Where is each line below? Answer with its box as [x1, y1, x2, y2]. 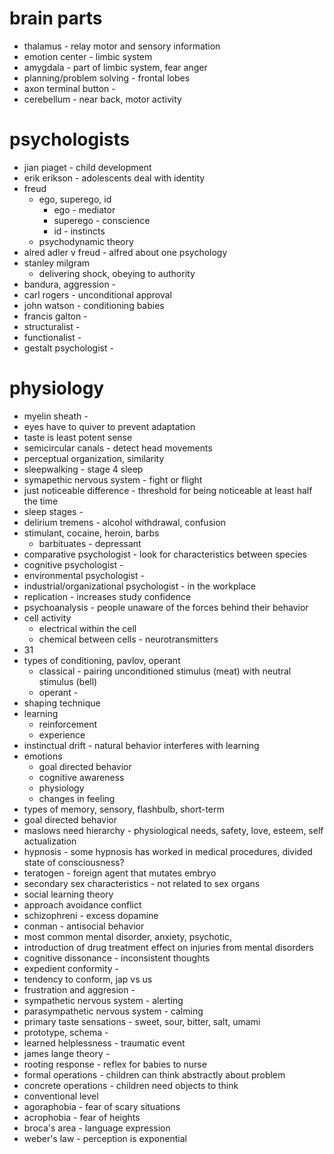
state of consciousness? [23, 856, 125, 868]
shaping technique [23, 697, 101, 709]
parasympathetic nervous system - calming [23, 1005, 204, 1017]
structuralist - [23, 320, 81, 332]
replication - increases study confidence [23, 590, 192, 602]
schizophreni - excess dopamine [23, 909, 159, 921]
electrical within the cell [38, 622, 137, 634]
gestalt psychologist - [23, 342, 114, 354]
